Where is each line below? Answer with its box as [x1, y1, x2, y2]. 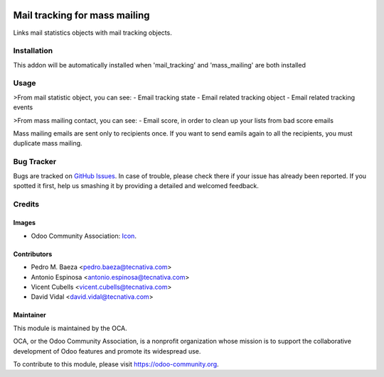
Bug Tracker [13, 157, 57, 167]
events [13, 103, 33, 111]
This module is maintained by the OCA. [13, 324, 127, 332]
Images [13, 219, 36, 227]
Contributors [13, 249, 53, 258]
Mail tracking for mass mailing [13, 9, 150, 21]
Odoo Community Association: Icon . [31, 231, 137, 240]
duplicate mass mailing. [13, 139, 82, 148]
